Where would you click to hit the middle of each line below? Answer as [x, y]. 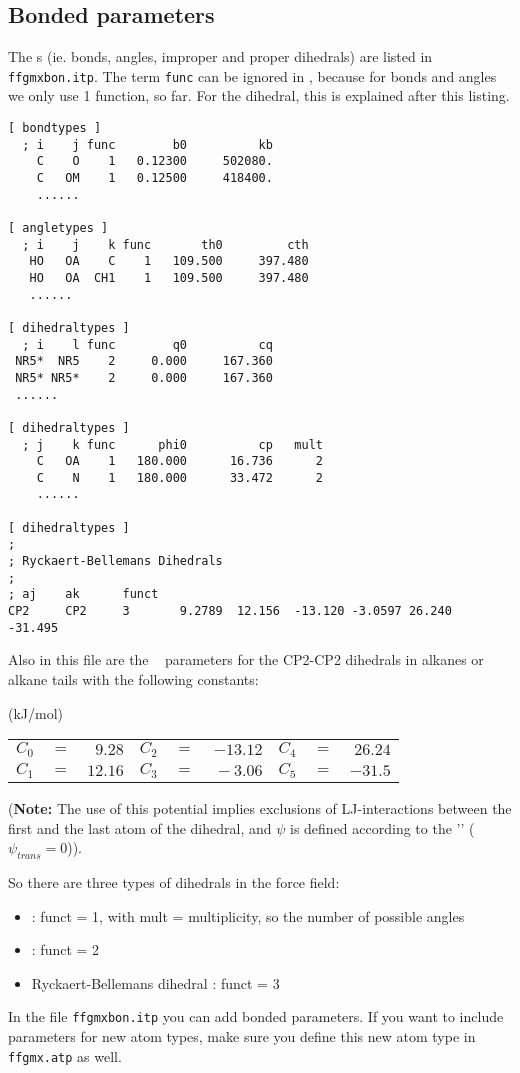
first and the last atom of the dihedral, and [140, 827]
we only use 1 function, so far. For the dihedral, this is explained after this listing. [259, 95]
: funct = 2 [65, 949]
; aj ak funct [83, 594]
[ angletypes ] [58, 227]
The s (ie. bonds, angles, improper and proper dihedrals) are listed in [220, 56]
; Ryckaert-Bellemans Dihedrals [115, 561]
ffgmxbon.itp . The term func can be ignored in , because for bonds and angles [252, 75]
